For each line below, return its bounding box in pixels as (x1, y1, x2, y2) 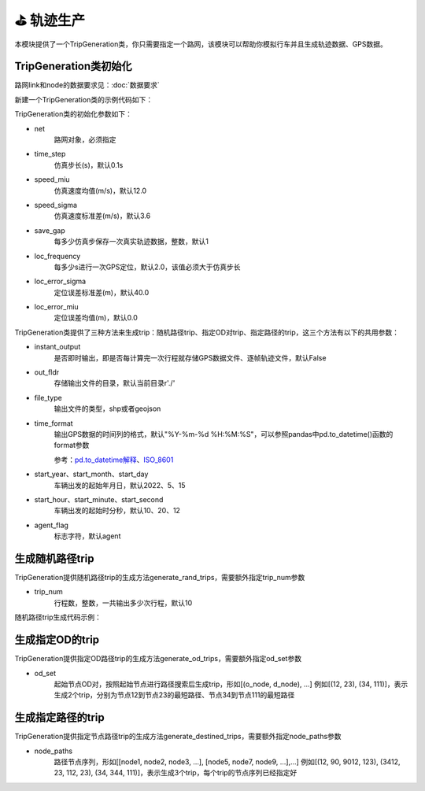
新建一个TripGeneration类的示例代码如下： (14, 94, 153, 104)
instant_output (34, 342, 81, 352)
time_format (34, 418, 74, 428)
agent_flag (34, 520, 68, 530)
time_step (34, 150, 66, 159)
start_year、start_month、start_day (34, 469, 149, 479)
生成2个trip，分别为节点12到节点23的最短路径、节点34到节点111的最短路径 (54, 690, 295, 700)
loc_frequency (34, 251, 81, 261)
